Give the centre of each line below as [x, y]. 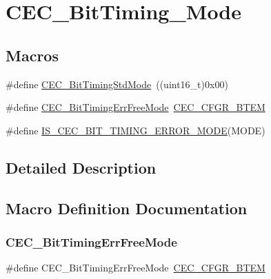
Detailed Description [81, 167]
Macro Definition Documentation [127, 208]
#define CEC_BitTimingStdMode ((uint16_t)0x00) [117, 84]
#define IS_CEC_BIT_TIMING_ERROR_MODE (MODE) [135, 130]
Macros [32, 55]
